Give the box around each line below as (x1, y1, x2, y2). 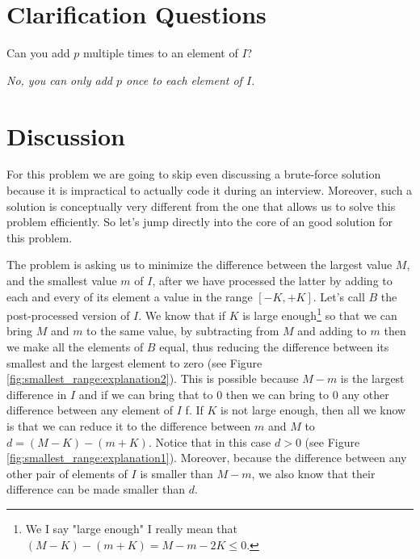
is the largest (340, 370, 405, 387)
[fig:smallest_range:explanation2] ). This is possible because (6, 370, 299, 387)
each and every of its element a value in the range (6, 288, 253, 305)
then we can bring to (225, 385, 330, 402)
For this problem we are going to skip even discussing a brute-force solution (6, 166, 381, 183)
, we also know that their (251, 464, 376, 481)
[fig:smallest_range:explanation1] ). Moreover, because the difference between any (6, 449, 407, 466)
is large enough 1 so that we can (242, 305, 397, 323)
